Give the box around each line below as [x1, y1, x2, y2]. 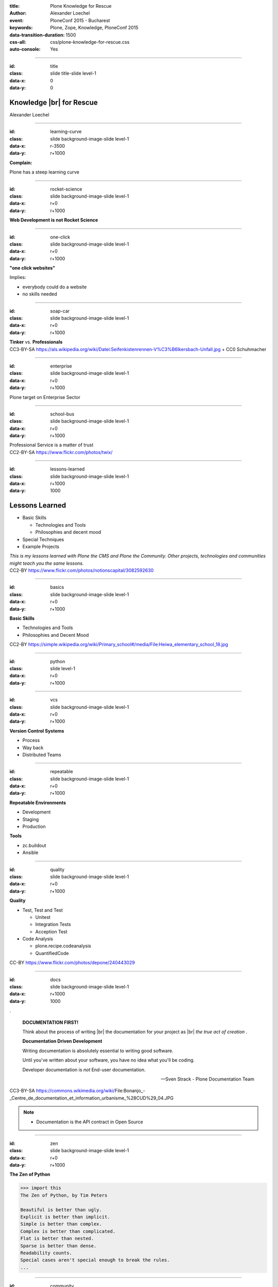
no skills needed [22, 291, 58, 297]
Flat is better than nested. [20, 1236, 94, 1242]
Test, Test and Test [22, 907, 63, 913]
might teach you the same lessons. [9, 560, 84, 566]
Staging [22, 816, 39, 822]
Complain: [9, 160, 32, 166]
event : [9, 17, 24, 23]
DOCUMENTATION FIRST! [22, 1019, 79, 1025]
